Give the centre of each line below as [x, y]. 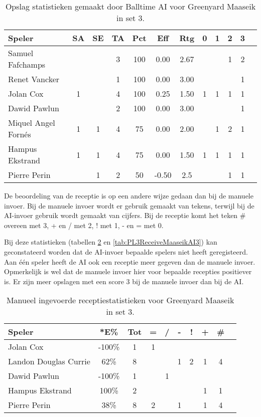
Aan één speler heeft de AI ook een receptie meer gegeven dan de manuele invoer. [130, 261]
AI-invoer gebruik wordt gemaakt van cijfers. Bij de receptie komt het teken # [125, 215]
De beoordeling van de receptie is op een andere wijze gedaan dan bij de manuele [129, 195]
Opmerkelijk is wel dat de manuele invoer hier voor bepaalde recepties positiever [128, 271]
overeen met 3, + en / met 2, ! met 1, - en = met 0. [84, 225]
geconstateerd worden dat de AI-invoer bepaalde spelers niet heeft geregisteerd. [126, 251]
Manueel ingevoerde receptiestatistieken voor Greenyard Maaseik [120, 300]
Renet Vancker [34, 79]
